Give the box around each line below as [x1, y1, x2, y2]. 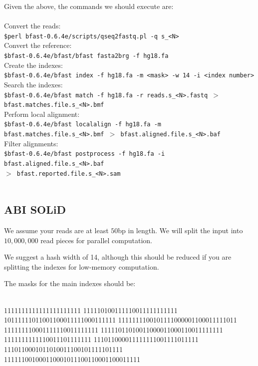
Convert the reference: [4, 40, 72, 50]
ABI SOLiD [4, 202, 66, 217]
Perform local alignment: [4, 108, 80, 119]
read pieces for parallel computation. [40, 235, 152, 245]
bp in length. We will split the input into [118, 225, 243, 236]
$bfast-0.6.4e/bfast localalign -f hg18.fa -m [4, 121, 161, 128]
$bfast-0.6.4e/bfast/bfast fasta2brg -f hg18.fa [4, 52, 169, 60]
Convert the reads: [4, 20, 61, 31]
